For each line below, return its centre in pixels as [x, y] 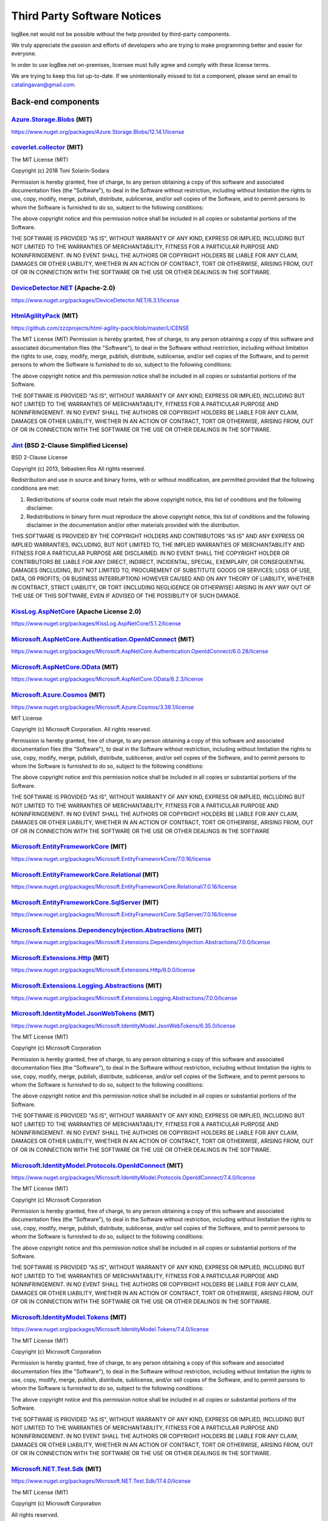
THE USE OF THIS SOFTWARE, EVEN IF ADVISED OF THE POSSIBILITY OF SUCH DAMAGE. [126, 596]
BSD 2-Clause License [39, 458]
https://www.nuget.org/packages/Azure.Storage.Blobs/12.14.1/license [98, 131]
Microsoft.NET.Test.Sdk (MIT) [56, 1469]
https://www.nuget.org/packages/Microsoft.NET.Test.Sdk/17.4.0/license [101, 1481]
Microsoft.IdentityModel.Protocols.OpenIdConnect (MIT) [97, 1165]
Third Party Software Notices [86, 16]
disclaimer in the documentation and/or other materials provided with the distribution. [133, 525]
